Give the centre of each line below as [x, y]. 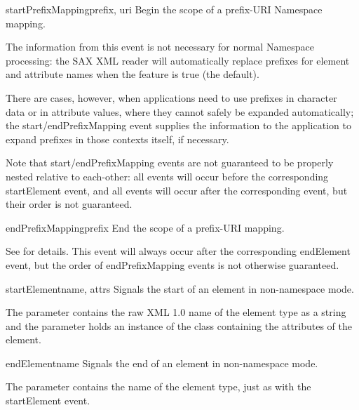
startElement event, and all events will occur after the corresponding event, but [177, 190]
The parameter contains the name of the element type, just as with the [158, 386]
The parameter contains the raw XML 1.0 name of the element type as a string [176, 312]
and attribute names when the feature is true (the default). [133, 74]
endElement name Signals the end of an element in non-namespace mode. [162, 363]
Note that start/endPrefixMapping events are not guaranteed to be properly [170, 163]
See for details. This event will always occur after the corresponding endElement [178, 251]
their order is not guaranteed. [69, 204]
